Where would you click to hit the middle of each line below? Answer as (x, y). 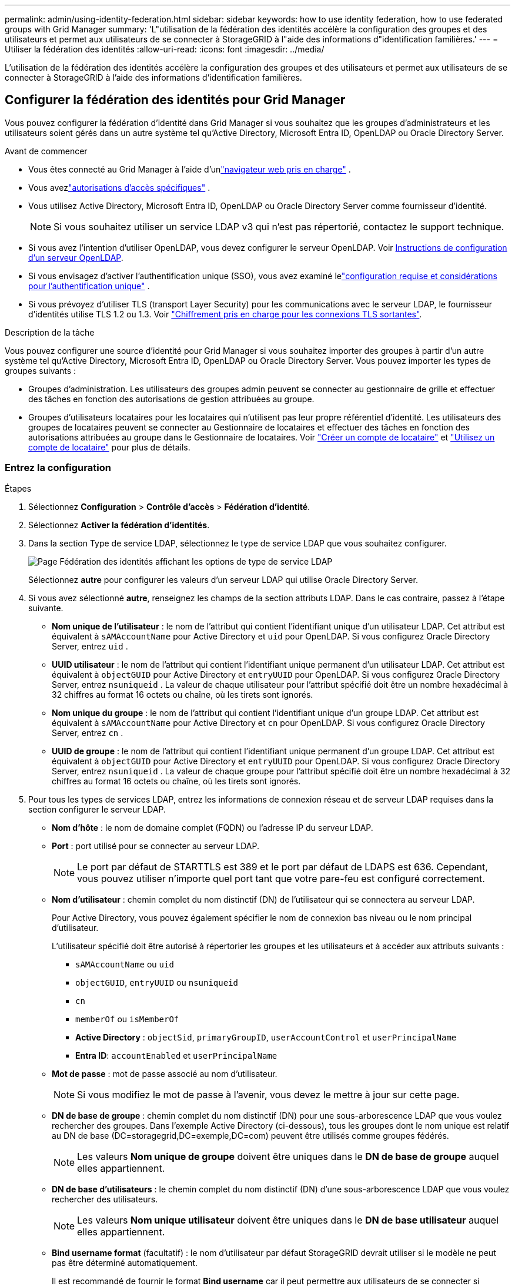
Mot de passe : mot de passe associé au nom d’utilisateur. (165, 1073)
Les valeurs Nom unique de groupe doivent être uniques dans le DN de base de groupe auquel (288, 1156)
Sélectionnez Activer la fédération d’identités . (119, 525)
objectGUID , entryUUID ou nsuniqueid (157, 982)
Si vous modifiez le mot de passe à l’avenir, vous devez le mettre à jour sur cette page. (268, 1094)
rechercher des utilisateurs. (105, 1199)
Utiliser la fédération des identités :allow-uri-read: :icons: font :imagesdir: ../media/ (165, 49)
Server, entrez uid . (90, 646)
